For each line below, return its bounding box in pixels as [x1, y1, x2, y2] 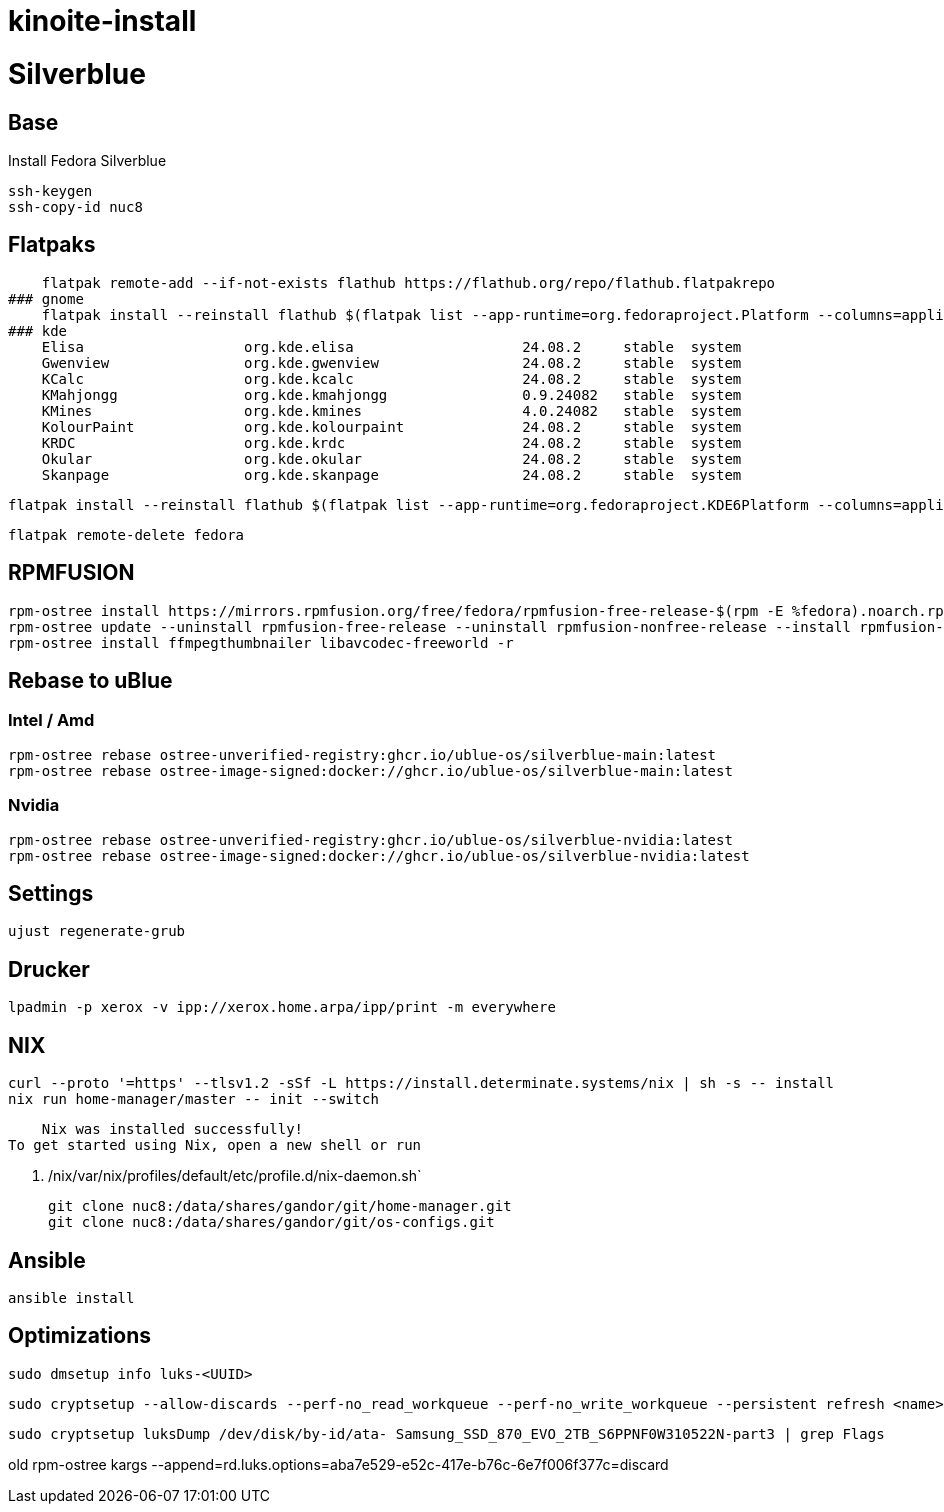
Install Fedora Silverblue [8, 151, 167, 169]
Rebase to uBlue [8, 668, 173, 694]
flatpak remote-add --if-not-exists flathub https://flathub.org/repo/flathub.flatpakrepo [41, 274, 776, 291]
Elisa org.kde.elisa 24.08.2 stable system [41, 338, 742, 355]
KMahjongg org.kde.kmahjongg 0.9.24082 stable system [41, 386, 742, 403]
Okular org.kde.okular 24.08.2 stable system [41, 450, 742, 467]
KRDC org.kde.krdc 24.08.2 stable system [41, 434, 742, 451]
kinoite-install [8, 4, 197, 38]
